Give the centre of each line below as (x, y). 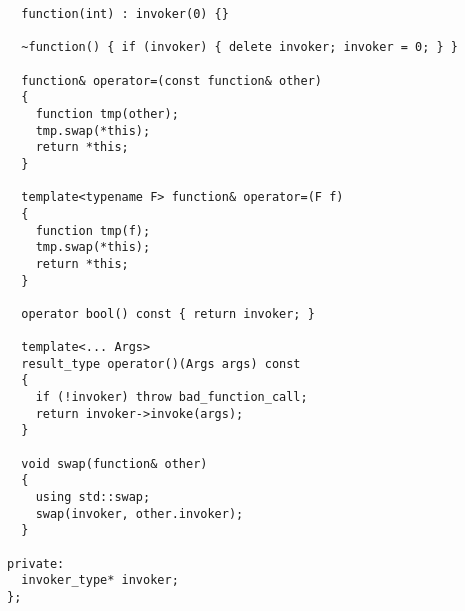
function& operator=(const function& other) (171, 80)
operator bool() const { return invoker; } (168, 313)
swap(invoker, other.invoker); (139, 513)
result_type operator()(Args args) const (161, 363)
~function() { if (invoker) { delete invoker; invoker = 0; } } (240, 47)
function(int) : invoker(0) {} (125, 14)
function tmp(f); (93, 230)
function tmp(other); (107, 113)
